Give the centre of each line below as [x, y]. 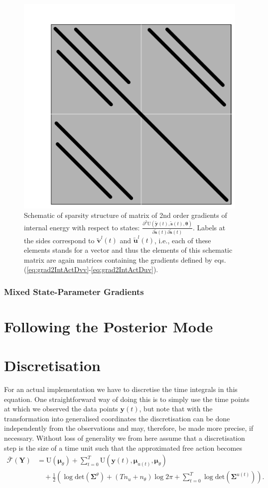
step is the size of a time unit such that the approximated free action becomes [123, 447]
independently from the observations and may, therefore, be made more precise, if [129, 428]
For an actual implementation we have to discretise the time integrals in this [121, 389]
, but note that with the [176, 409]
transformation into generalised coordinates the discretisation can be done [117, 418]
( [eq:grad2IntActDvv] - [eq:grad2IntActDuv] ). [91, 269]
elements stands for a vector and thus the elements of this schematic [128, 249]
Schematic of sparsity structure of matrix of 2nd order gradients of [126, 215]
